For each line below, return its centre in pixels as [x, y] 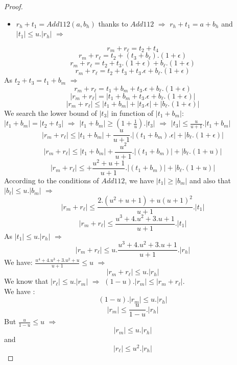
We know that [26, 281]
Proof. [14, 6]
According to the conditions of [52, 180]
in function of [132, 113]
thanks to [113, 23]
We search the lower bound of [51, 113]
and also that [210, 180]
